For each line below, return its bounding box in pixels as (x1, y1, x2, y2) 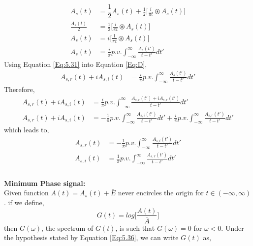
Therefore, (4, 84, 35, 94)
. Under (221, 222, 244, 233)
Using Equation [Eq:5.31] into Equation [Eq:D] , (4, 59, 147, 69)
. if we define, (4, 197, 44, 207)
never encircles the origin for (118, 187, 204, 198)
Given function (4, 187, 49, 198)
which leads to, (4, 124, 49, 135)
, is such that (115, 222, 155, 233)
